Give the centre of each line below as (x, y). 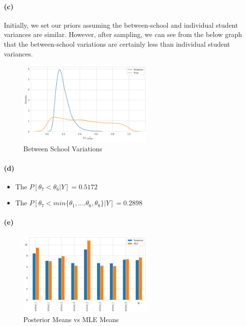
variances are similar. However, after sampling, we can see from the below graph (123, 34)
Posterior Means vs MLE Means (71, 319)
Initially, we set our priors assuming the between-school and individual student (121, 25)
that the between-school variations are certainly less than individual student (117, 44)
